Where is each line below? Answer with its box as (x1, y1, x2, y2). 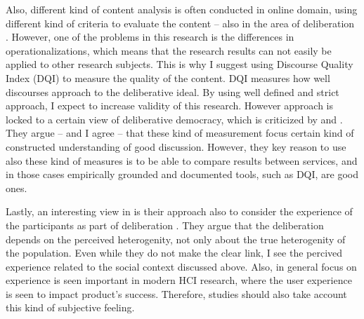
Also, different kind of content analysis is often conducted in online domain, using (6, 2, 358, 16)
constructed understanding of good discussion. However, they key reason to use (6, 139, 346, 154)
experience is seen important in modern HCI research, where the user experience (6, 273, 352, 287)
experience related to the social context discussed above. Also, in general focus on (6, 259, 357, 273)
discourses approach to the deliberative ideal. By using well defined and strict (6, 84, 339, 99)
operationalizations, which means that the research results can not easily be (6, 43, 332, 57)
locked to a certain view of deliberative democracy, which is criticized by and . (6, 111, 343, 126)
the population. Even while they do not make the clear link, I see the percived (6, 245, 343, 260)
